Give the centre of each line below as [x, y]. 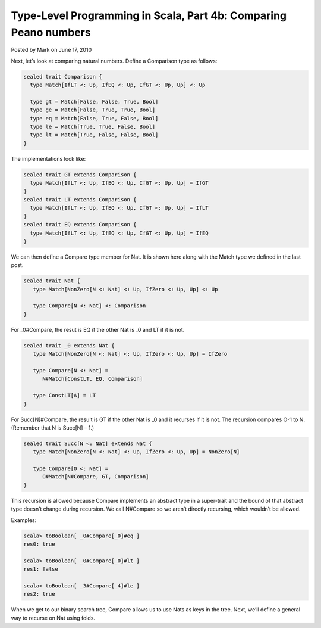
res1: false [41, 569]
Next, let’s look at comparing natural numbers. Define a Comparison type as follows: [114, 61]
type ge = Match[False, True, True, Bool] [93, 110]
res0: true [39, 544]
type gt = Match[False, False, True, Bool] [94, 102]
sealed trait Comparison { [63, 77]
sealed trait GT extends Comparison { [80, 175]
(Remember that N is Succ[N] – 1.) [53, 428]
